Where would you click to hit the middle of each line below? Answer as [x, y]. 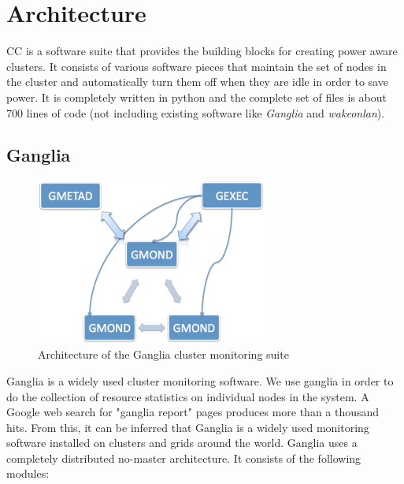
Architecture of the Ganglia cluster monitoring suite [163, 354]
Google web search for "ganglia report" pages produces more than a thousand [193, 412]
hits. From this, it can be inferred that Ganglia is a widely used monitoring [188, 427]
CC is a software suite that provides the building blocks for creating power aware [202, 51]
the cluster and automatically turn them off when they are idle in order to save [197, 82]
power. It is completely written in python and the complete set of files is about [196, 97]
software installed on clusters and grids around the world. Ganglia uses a [182, 443]
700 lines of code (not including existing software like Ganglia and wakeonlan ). [196, 112]
